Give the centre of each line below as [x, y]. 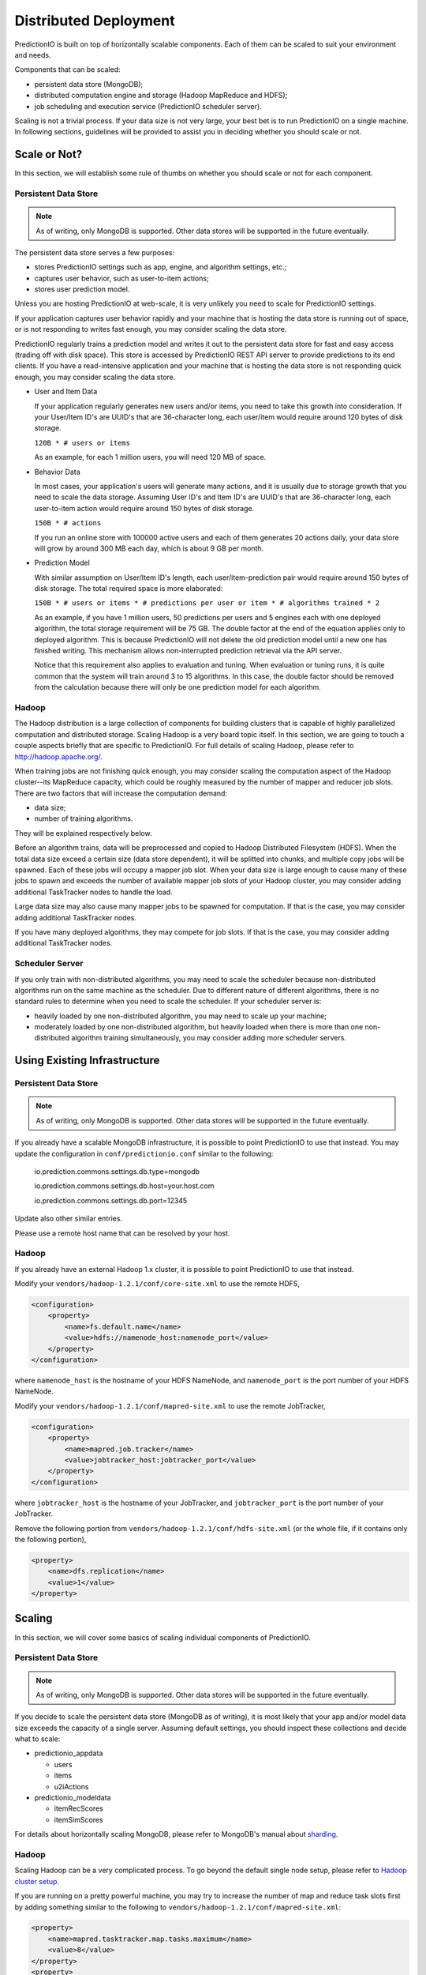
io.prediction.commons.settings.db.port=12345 [111, 1200]
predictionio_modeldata [73, 1798]
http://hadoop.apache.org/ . [58, 756]
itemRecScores [79, 1808]
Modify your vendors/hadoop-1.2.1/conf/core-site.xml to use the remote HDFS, [157, 1284]
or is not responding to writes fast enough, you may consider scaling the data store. [151, 329]
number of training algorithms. [84, 818]
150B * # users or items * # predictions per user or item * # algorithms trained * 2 [207, 603]
